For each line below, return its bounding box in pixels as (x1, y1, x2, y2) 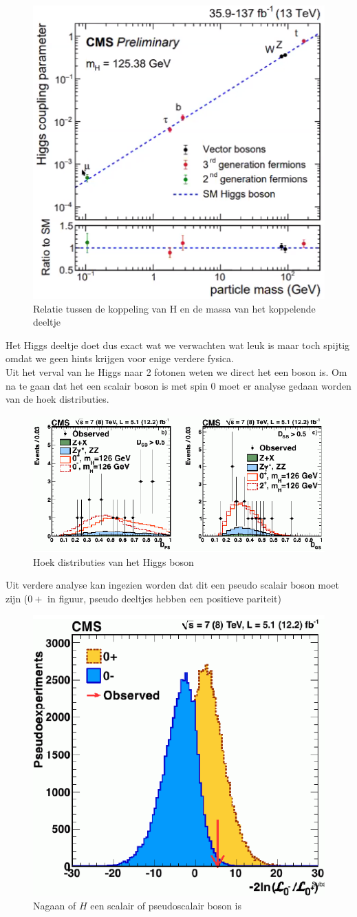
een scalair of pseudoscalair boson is (90, 898, 241, 912)
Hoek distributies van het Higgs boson (33, 554, 194, 569)
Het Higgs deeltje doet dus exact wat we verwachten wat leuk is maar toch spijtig (6, 337, 350, 352)
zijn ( (6, 591, 28, 605)
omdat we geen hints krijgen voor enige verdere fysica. (6, 351, 235, 366)
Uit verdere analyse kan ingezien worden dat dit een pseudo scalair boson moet (6, 578, 339, 592)
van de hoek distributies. (6, 392, 109, 406)
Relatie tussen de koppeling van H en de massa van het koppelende (33, 301, 316, 315)
